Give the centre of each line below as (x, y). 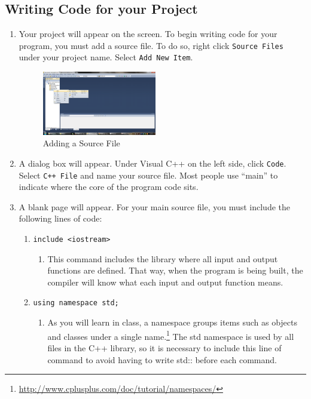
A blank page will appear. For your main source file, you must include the (154, 206)
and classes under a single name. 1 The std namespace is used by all (171, 335)
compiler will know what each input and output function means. (165, 282)
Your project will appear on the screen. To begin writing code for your (148, 34)
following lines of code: (60, 218)
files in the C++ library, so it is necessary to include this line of (164, 347)
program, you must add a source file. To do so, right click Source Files (151, 45)
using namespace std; (76, 303)
